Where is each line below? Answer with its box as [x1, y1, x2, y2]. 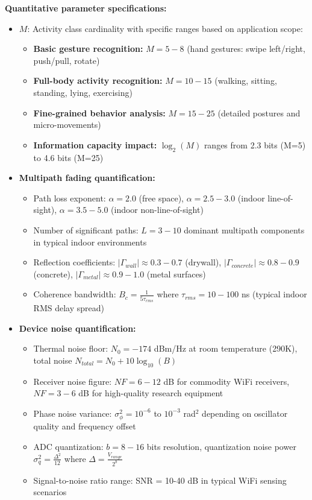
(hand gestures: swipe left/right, [187, 42, 305, 55]
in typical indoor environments [33, 235, 147, 248]
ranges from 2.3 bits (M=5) [204, 138, 306, 151]
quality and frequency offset [33, 419, 136, 432]
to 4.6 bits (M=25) [33, 151, 104, 163]
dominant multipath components [184, 223, 305, 236]
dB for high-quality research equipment [78, 387, 223, 399]
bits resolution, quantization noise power [146, 440, 296, 452]
